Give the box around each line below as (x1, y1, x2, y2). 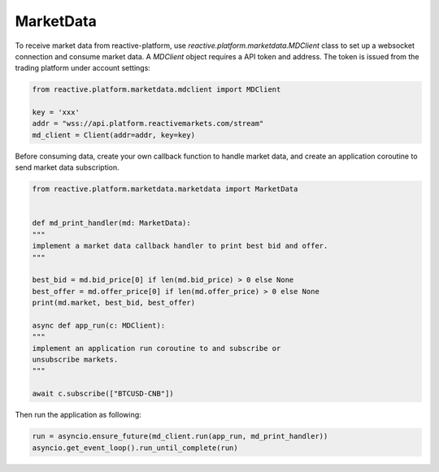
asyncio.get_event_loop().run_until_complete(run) (32, 443, 239, 453)
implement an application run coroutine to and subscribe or (32, 344, 281, 353)
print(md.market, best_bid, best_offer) (32, 298, 195, 308)
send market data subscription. (15, 162, 120, 172)
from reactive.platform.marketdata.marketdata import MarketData (32, 184, 298, 194)
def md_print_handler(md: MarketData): (32, 219, 191, 227)
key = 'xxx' (32, 108, 80, 117)
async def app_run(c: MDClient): (32, 321, 166, 330)
